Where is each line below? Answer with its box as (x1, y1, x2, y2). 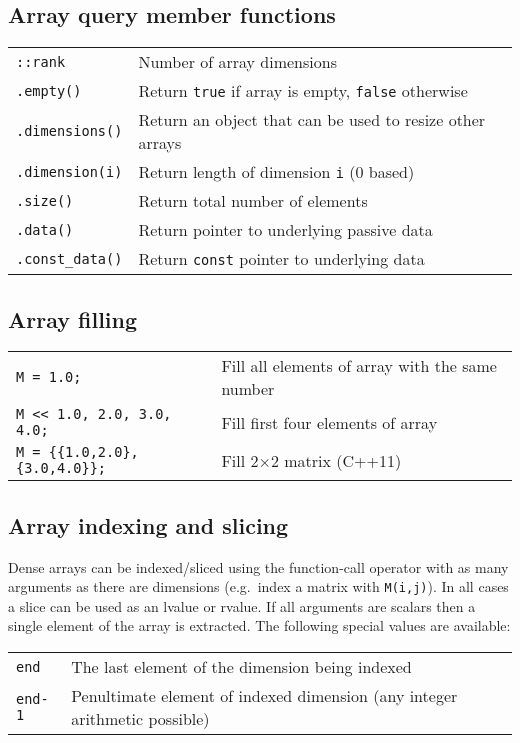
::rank (16, 53, 66, 70)
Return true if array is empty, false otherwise (138, 79, 468, 103)
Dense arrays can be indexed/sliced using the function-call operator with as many (8, 556, 509, 577)
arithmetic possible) (71, 707, 210, 731)
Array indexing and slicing (8, 509, 289, 540)
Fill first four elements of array (221, 410, 438, 434)
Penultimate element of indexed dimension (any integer (71, 684, 458, 708)
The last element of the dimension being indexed (71, 655, 412, 679)
